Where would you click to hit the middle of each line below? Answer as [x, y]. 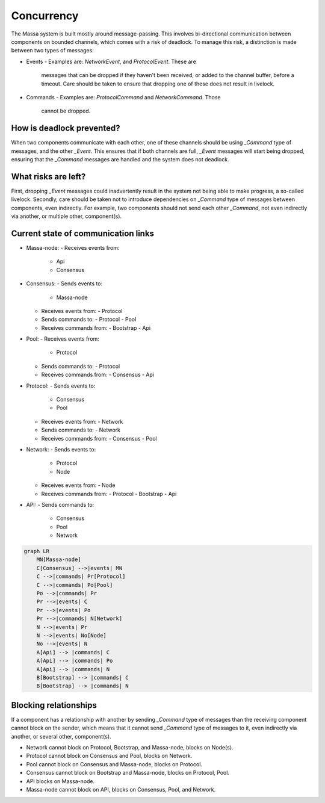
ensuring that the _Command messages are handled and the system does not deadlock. [120, 159]
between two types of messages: [53, 51]
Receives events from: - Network [82, 421]
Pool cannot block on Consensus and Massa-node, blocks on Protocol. [114, 764]
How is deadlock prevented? [66, 129]
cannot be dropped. [66, 111]
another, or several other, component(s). [61, 736]
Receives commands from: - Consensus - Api [98, 375]
